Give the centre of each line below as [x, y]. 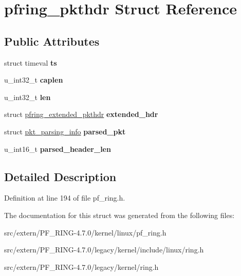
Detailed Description [60, 176]
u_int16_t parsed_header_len [58, 149]
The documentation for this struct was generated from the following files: [119, 215]
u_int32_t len [27, 97]
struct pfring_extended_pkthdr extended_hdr [81, 114]
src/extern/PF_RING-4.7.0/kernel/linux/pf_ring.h [85, 232]
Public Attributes [52, 41]
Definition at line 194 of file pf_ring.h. [65, 198]
